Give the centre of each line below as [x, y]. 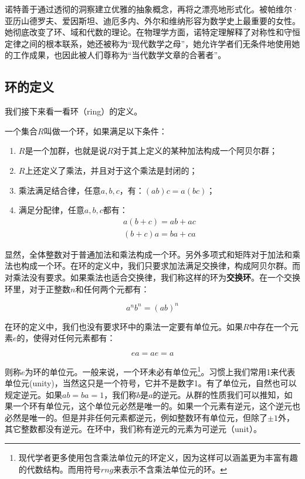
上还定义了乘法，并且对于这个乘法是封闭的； [111, 170]
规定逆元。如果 [33, 394]
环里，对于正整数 [38, 289]
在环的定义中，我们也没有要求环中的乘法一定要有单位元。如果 [124, 326]
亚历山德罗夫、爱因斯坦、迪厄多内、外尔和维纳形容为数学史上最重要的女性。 [152, 20]
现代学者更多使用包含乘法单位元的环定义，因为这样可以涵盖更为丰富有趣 [158, 458]
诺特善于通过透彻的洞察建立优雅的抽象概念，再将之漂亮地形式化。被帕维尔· [152, 9]
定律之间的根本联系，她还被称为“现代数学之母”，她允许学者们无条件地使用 [148, 43]
